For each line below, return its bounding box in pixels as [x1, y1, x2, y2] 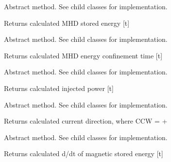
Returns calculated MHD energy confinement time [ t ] [4, 50, 163, 60]
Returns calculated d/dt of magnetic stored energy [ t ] [4, 148, 163, 159]
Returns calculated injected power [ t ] [4, 83, 114, 93]
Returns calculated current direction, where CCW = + [4, 116, 168, 126]
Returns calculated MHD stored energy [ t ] [4, 18, 130, 28]
